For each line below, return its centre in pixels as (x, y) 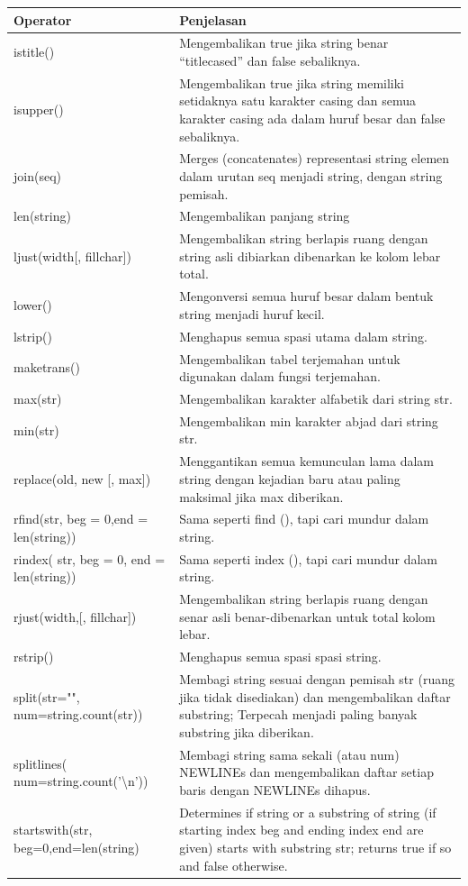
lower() (33, 305)
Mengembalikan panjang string (265, 216)
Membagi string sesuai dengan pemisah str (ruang (317, 679)
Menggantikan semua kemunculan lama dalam (306, 461)
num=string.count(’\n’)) (81, 781)
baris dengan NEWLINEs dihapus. (275, 789)
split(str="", (47, 696)
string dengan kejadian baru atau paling (290, 478)
